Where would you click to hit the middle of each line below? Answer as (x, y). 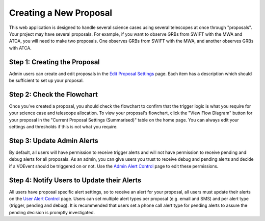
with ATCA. (20, 48)
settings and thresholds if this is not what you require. (63, 127)
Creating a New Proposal (61, 13)
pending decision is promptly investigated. (52, 212)
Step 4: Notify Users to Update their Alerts (75, 180)
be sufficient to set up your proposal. (46, 80)
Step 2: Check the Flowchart (53, 94)
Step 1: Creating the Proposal (54, 62)
